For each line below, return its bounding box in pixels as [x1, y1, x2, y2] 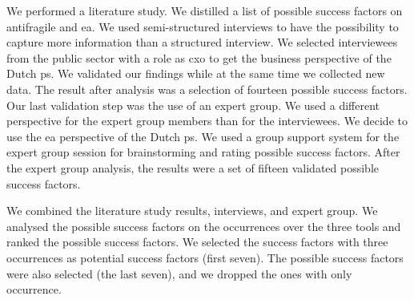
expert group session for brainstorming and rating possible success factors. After [6, 144, 400, 160]
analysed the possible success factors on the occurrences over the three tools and [6, 217, 401, 234]
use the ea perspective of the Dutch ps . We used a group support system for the [6, 128, 400, 144]
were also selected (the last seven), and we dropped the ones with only [6, 265, 352, 282]
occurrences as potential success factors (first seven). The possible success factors [6, 249, 404, 266]
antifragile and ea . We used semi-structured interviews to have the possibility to [6, 18, 399, 34]
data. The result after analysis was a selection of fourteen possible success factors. [6, 80, 408, 97]
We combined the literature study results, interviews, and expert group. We [6, 202, 378, 219]
